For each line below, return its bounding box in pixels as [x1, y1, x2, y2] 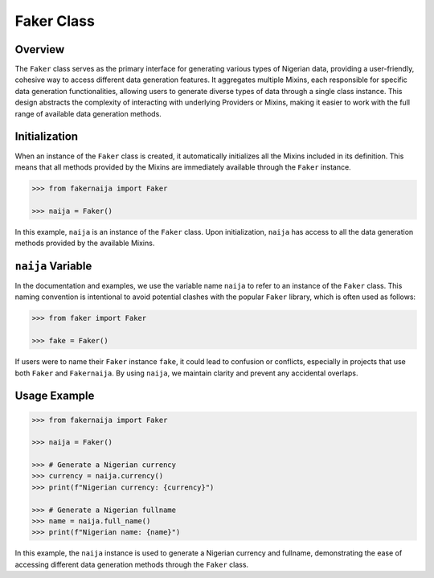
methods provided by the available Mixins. [14, 238, 155, 248]
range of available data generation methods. [14, 109, 162, 118]
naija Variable [14, 259, 92, 273]
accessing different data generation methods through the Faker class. [14, 560, 249, 569]
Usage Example [14, 389, 95, 403]
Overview [14, 43, 65, 56]
